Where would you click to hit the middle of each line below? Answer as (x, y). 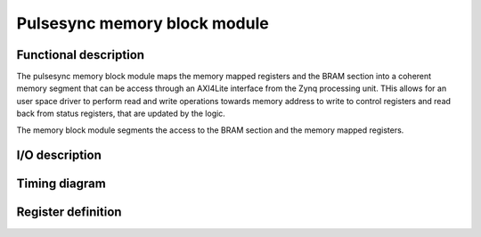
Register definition (69, 212)
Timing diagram (61, 184)
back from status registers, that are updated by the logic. (121, 114)
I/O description (59, 155)
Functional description (81, 55)
